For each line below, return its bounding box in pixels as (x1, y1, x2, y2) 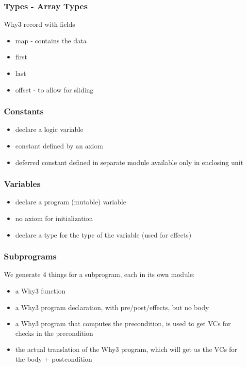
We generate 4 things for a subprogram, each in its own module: (4, 269, 195, 279)
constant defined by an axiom (15, 141, 103, 150)
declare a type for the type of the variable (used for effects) (15, 229, 192, 239)
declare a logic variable (15, 124, 83, 134)
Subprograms (4, 250, 57, 262)
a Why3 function (15, 286, 66, 295)
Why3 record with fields (4, 19, 75, 29)
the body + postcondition (15, 353, 92, 364)
